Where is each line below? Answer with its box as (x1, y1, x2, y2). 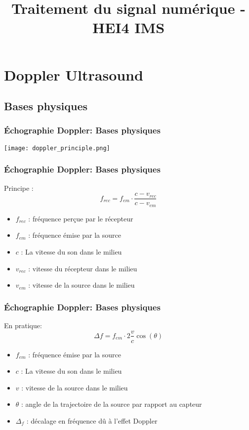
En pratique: (4, 320, 42, 330)
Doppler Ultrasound (4, 64, 143, 85)
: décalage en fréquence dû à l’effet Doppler (26, 415, 158, 426)
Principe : (4, 182, 34, 193)
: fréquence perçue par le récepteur (28, 213, 133, 223)
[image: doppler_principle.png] (4, 144, 110, 152)
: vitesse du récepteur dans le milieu (28, 263, 137, 273)
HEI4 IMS (92, 17, 165, 38)
